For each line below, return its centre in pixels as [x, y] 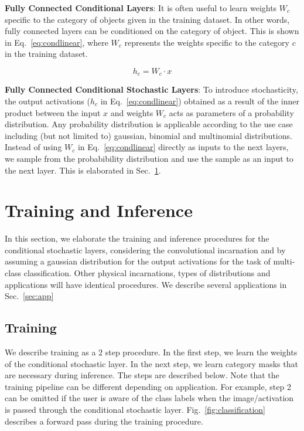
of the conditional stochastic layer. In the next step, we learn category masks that [151, 363]
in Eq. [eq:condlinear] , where [57, 42]
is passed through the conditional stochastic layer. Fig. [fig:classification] [135, 410]
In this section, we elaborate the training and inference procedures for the [137, 238]
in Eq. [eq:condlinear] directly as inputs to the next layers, [183, 147]
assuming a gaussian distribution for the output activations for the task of [138, 261]
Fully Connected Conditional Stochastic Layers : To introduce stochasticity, [151, 89]
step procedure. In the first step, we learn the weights [201, 352]
